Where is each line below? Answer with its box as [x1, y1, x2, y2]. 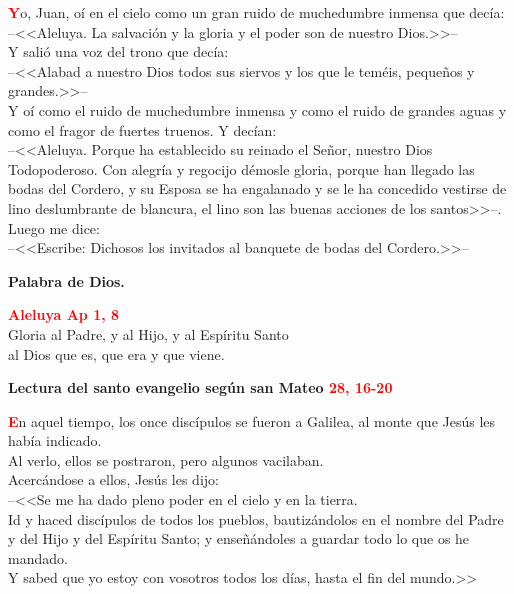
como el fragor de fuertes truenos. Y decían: [8, 119, 277, 140]
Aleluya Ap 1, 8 [8, 304, 120, 325]
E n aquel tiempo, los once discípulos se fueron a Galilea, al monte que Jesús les [8, 410, 496, 431]
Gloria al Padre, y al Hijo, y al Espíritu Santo [8, 323, 289, 344]
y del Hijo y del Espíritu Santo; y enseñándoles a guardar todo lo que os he [8, 528, 470, 549]
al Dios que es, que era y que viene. [8, 343, 225, 364]
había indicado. [8, 430, 102, 451]
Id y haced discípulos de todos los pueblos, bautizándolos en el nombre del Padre [8, 508, 504, 529]
